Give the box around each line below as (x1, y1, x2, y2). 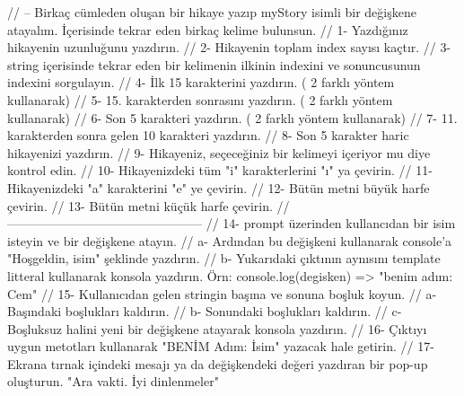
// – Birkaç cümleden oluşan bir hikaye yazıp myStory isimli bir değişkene (7, 3, 416, 21)
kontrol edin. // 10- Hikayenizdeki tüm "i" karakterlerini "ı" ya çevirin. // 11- (7, 161, 433, 180)
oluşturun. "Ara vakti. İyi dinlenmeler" (7, 372, 219, 391)
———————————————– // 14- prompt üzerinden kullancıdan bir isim (7, 214, 456, 233)
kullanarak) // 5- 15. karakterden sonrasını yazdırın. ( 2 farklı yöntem (7, 90, 393, 109)
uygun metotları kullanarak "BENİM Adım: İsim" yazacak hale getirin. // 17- (7, 337, 434, 356)
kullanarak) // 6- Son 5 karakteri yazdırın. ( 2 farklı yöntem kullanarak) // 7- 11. (7, 108, 458, 127)
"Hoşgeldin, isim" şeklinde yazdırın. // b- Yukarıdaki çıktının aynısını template (7, 249, 441, 268)
